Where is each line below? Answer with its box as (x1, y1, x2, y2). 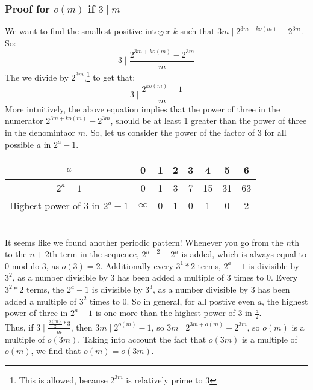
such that (180, 25, 215, 37)
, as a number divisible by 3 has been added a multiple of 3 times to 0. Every (12, 271, 298, 284)
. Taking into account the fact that (78, 332, 206, 345)
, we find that (31, 344, 81, 357)
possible (5, 138, 34, 150)
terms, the (26, 283, 64, 296)
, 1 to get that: (84, 69, 135, 83)
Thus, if (5, 320, 34, 333)
